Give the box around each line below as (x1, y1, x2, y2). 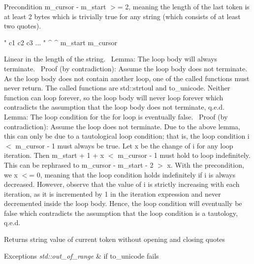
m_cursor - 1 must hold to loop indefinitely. (118, 150, 251, 160)
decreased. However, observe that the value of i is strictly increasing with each (4, 179, 240, 189)
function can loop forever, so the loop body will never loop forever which (4, 92, 223, 102)
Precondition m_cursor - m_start (4, 1, 106, 11)
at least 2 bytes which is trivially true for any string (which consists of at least (4, 11, 241, 21)
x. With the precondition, (167, 159, 244, 170)
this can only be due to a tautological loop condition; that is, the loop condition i (4, 131, 250, 141)
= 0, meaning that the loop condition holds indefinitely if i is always (29, 169, 236, 179)
